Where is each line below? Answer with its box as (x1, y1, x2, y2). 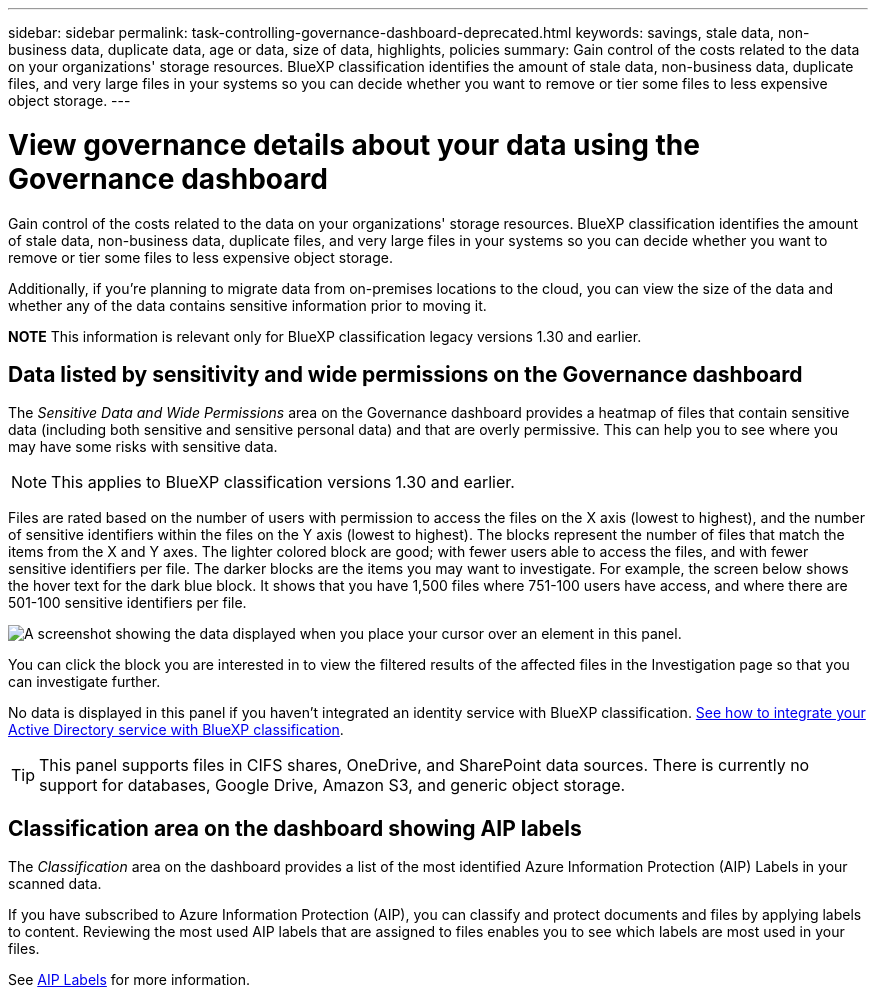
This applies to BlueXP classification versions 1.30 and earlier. (51, 472, 515, 493)
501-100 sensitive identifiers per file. (8, 594, 247, 612)
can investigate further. (8, 673, 161, 691)
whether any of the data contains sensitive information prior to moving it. (8, 296, 487, 314)
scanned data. (8, 875, 102, 893)
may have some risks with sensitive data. (8, 438, 278, 456)
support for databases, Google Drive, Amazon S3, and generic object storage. (39, 775, 626, 796)
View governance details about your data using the (8, 127, 700, 162)
